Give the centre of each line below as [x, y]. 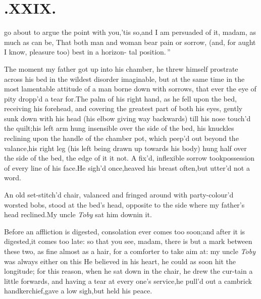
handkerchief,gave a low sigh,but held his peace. [78, 291]
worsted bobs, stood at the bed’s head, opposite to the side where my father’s [124, 204]
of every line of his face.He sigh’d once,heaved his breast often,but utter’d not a [127, 167]
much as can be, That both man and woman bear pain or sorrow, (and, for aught [130, 42]
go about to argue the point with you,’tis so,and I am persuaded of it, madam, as [130, 32]
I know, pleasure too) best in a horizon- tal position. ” [87, 52]
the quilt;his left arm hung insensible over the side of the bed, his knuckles [119, 128]
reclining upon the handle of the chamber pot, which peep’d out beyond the [121, 138]
